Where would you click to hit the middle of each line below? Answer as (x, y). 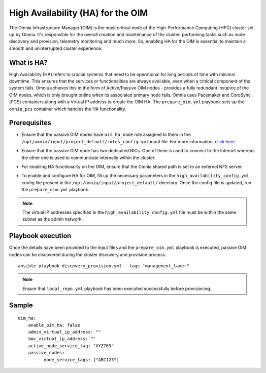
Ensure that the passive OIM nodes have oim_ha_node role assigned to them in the (106, 135)
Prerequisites (30, 123)
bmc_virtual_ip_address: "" (62, 339)
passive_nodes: (46, 353)
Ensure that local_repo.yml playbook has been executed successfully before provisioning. (117, 289)
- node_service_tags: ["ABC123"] (79, 360)
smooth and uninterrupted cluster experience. (56, 48)
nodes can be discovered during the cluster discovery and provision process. (88, 254)
